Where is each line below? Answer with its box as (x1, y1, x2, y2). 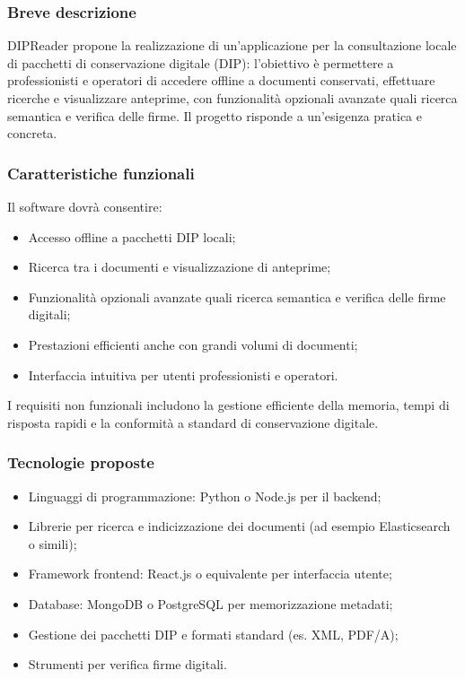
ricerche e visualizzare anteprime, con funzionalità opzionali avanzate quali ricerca (7, 89, 458, 107)
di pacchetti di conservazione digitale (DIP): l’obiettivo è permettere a (7, 53, 394, 72)
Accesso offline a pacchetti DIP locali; (28, 227, 236, 246)
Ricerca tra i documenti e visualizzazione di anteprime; (28, 257, 331, 276)
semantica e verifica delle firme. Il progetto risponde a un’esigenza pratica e (7, 106, 422, 125)
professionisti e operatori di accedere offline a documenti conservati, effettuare (7, 71, 435, 90)
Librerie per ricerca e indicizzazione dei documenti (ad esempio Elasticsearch (28, 517, 451, 535)
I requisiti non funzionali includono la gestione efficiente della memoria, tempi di (7, 396, 450, 414)
